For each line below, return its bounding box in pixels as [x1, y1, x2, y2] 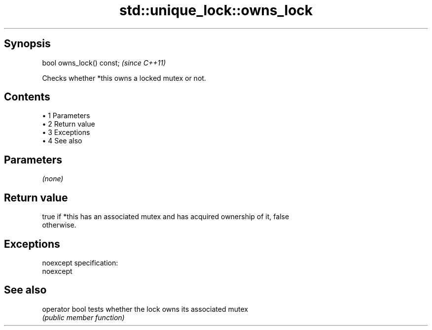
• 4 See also [42, 136, 82, 145]
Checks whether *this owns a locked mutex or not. [42, 73, 206, 82]
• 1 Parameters [42, 111, 90, 120]
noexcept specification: [42, 258, 118, 267]
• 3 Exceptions [42, 128, 90, 137]
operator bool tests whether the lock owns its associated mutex [42, 304, 248, 313]
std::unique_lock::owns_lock [119, 2, 313, 19]
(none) [42, 174, 64, 183]
